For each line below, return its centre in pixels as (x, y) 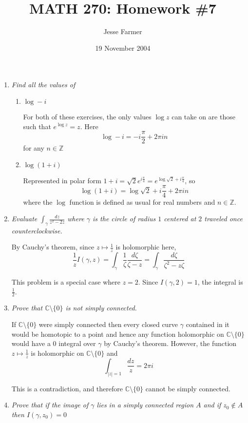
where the (38, 202)
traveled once (223, 218)
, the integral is (220, 282)
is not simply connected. (101, 308)
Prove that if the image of (50, 405)
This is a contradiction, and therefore (67, 388)
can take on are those (203, 116)
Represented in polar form (62, 180)
